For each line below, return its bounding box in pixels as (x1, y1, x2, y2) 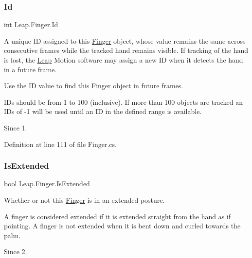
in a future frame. (4, 64, 57, 74)
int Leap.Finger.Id (4, 19, 58, 30)
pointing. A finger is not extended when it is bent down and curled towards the (4, 221, 241, 231)
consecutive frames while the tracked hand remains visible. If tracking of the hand (4, 45, 249, 55)
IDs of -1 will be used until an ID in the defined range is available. (4, 106, 202, 116)
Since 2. (4, 246, 27, 257)
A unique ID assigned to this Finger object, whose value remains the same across (4, 35, 246, 46)
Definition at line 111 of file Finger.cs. (4, 139, 117, 149)
